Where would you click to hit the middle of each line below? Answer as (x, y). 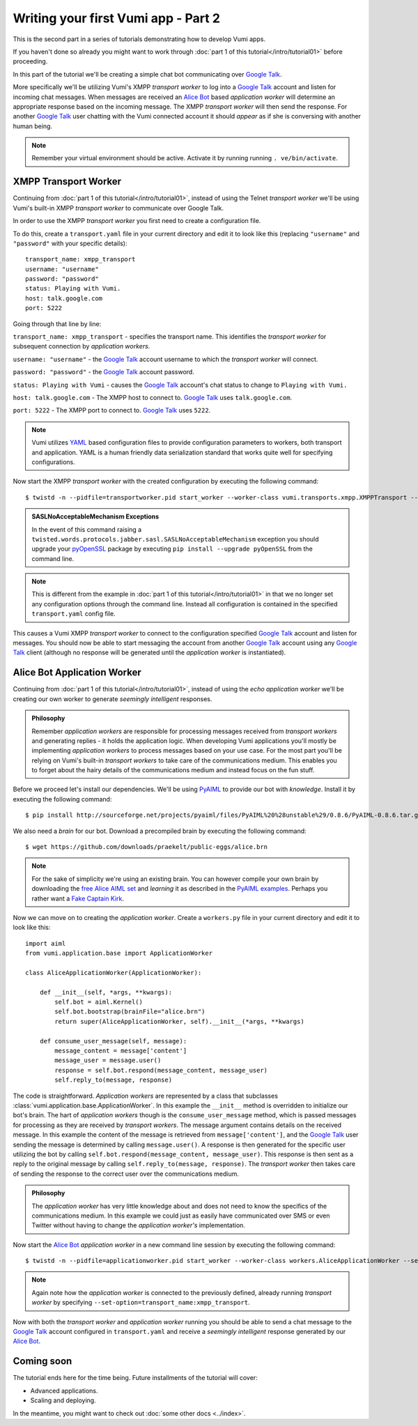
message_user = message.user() (108, 1060)
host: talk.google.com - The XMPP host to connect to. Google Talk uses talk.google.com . (153, 398)
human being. (32, 126)
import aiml (46, 943)
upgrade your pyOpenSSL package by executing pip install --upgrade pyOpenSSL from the (172, 549)
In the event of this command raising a (87, 529)
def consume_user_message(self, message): (113, 1041)
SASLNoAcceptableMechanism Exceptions (95, 516)
